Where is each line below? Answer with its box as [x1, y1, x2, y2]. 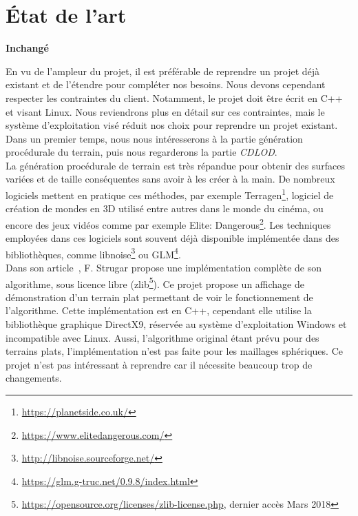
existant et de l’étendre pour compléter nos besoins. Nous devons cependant [6, 77, 326, 92]
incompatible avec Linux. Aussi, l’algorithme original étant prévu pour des [6, 330, 319, 344]
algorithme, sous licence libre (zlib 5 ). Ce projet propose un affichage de [6, 274, 304, 291]
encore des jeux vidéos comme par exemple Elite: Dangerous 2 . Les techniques [6, 215, 331, 231]
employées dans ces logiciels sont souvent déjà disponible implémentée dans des [6, 231, 339, 245]
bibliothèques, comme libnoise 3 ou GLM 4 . [6, 245, 181, 261]
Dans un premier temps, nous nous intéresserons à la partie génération [6, 131, 303, 145]
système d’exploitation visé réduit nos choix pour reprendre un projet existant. [6, 118, 338, 132]
